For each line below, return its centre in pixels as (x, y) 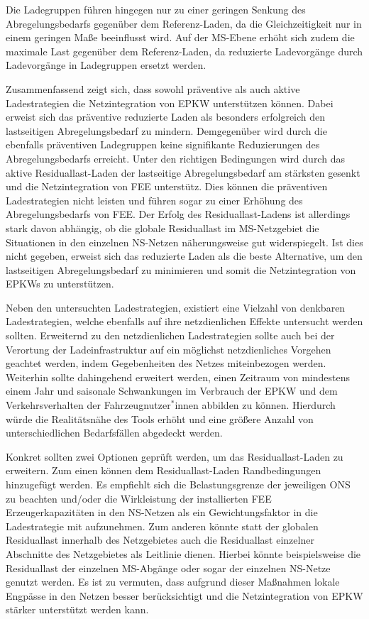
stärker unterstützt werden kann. (77, 609)
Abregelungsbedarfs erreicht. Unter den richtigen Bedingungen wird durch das (175, 158)
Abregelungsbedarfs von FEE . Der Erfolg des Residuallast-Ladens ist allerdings (178, 214)
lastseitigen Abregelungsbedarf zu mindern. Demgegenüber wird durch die (166, 130)
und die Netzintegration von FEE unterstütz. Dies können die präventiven (167, 186)
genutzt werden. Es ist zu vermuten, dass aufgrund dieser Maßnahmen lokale (173, 582)
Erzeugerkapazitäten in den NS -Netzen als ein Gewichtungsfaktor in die (162, 512)
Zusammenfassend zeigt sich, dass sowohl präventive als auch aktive (153, 88)
